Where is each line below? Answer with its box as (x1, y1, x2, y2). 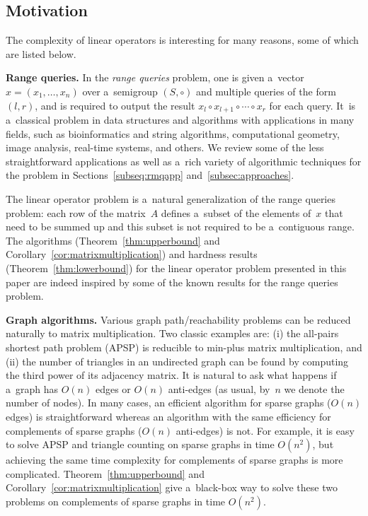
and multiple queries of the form (196, 83, 336, 98)
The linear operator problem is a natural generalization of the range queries (6, 192, 335, 206)
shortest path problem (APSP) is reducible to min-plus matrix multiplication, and (6, 339, 362, 354)
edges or (95, 381, 131, 396)
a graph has (6, 381, 59, 396)
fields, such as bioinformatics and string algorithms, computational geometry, (6, 126, 340, 141)
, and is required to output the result (35, 98, 195, 112)
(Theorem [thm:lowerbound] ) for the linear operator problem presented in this (6, 260, 347, 275)
